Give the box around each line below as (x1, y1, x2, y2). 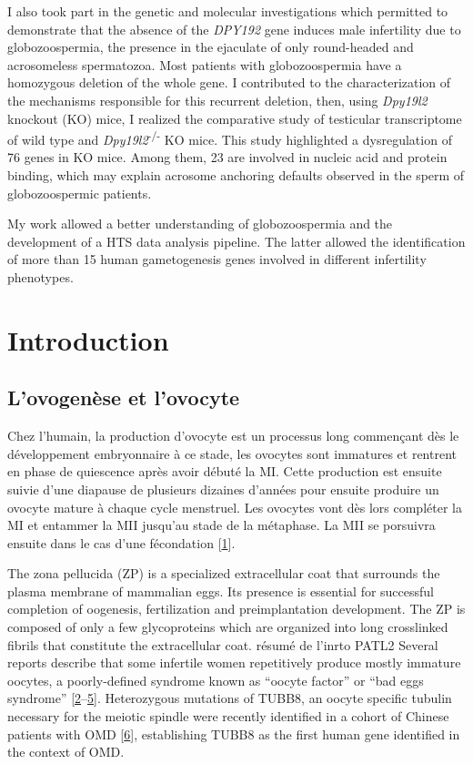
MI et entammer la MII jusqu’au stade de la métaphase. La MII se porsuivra (7, 515, 436, 535)
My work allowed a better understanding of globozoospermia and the (7, 214, 393, 233)
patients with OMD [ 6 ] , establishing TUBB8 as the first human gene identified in (7, 724, 460, 743)
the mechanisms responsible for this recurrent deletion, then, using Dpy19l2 (7, 90, 428, 109)
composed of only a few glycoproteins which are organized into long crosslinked (7, 617, 448, 637)
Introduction (7, 321, 169, 358)
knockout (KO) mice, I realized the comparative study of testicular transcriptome (7, 108, 462, 127)
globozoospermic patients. (7, 183, 152, 202)
